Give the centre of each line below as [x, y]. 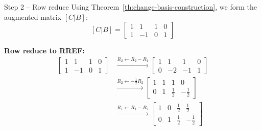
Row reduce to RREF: [44, 51]
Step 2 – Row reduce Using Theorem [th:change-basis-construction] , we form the [130, 7]
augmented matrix [33, 17]
